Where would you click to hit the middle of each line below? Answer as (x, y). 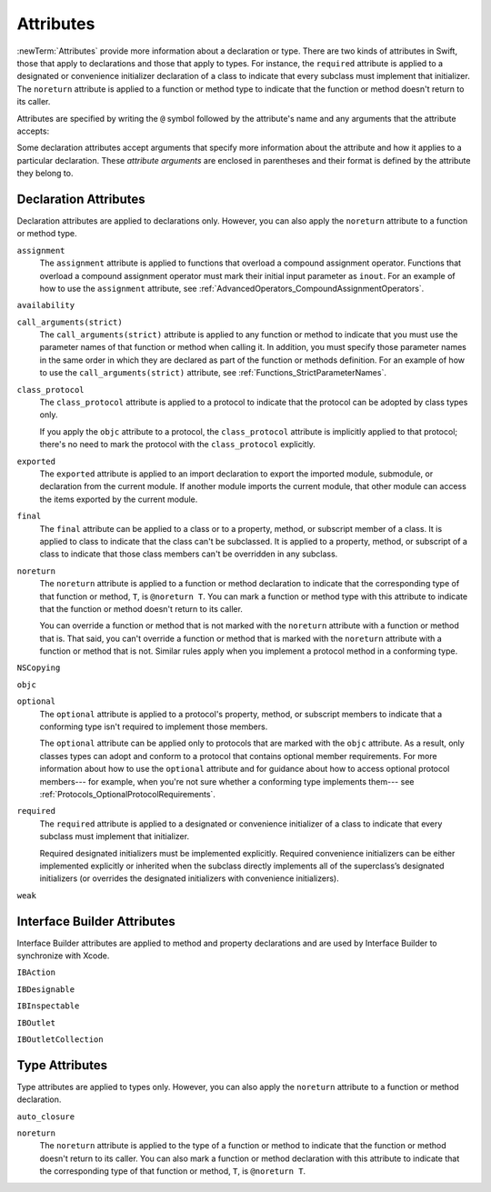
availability (46, 306)
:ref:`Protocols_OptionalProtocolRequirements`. (127, 794)
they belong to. (45, 174)
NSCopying (39, 668)
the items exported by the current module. (119, 499)
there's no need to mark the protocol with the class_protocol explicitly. (177, 445)
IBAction (36, 972)
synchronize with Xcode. (63, 956)
